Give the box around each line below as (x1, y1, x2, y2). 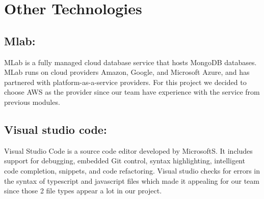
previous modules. (4, 96, 60, 107)
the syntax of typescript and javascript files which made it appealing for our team (4, 175, 259, 186)
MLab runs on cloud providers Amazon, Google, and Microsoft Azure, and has (4, 67, 250, 77)
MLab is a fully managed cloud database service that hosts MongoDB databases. (4, 56, 257, 67)
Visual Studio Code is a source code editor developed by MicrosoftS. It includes (4, 145, 253, 156)
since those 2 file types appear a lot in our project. (4, 185, 162, 196)
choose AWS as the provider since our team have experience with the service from (4, 87, 260, 97)
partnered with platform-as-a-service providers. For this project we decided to (4, 76, 247, 87)
